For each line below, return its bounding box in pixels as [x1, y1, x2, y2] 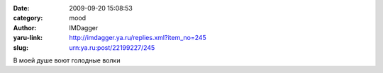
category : [13, 14, 43, 22]
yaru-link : [13, 34, 43, 42]
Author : [13, 23, 37, 32]
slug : [13, 43, 28, 52]
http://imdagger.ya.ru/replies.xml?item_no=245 [69, 34, 207, 42]
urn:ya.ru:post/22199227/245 [69, 43, 155, 52]
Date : [13, 4, 30, 12]
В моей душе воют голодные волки [13, 56, 121, 65]
